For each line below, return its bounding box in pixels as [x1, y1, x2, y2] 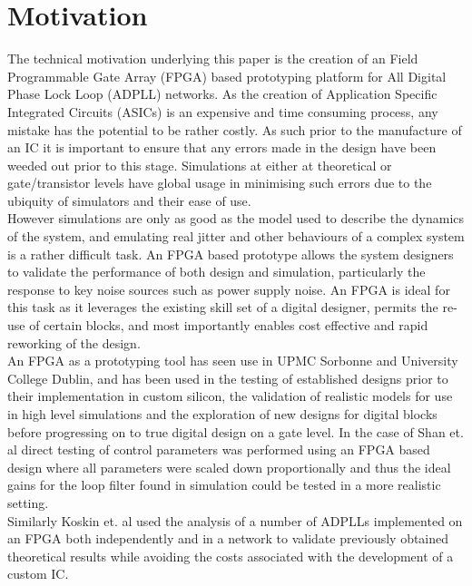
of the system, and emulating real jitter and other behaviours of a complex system [7, 227, 465, 246]
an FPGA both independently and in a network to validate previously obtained [7, 529, 449, 548]
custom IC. [7, 564, 69, 583]
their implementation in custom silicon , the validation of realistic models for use [7, 386, 453, 405]
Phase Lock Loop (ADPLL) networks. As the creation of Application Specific [7, 84, 438, 103]
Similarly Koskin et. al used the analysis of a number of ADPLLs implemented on [7, 511, 463, 530]
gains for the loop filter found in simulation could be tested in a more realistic [7, 475, 441, 494]
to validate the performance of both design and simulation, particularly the [7, 262, 426, 281]
